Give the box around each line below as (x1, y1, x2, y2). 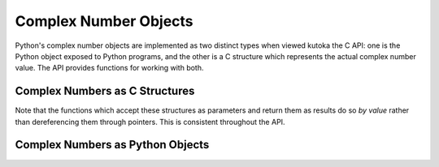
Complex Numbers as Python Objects (15, 138, 210, 152)
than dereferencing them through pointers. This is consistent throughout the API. (15, 117, 285, 126)
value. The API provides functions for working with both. (15, 63, 204, 73)
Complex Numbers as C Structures (15, 84, 195, 98)
